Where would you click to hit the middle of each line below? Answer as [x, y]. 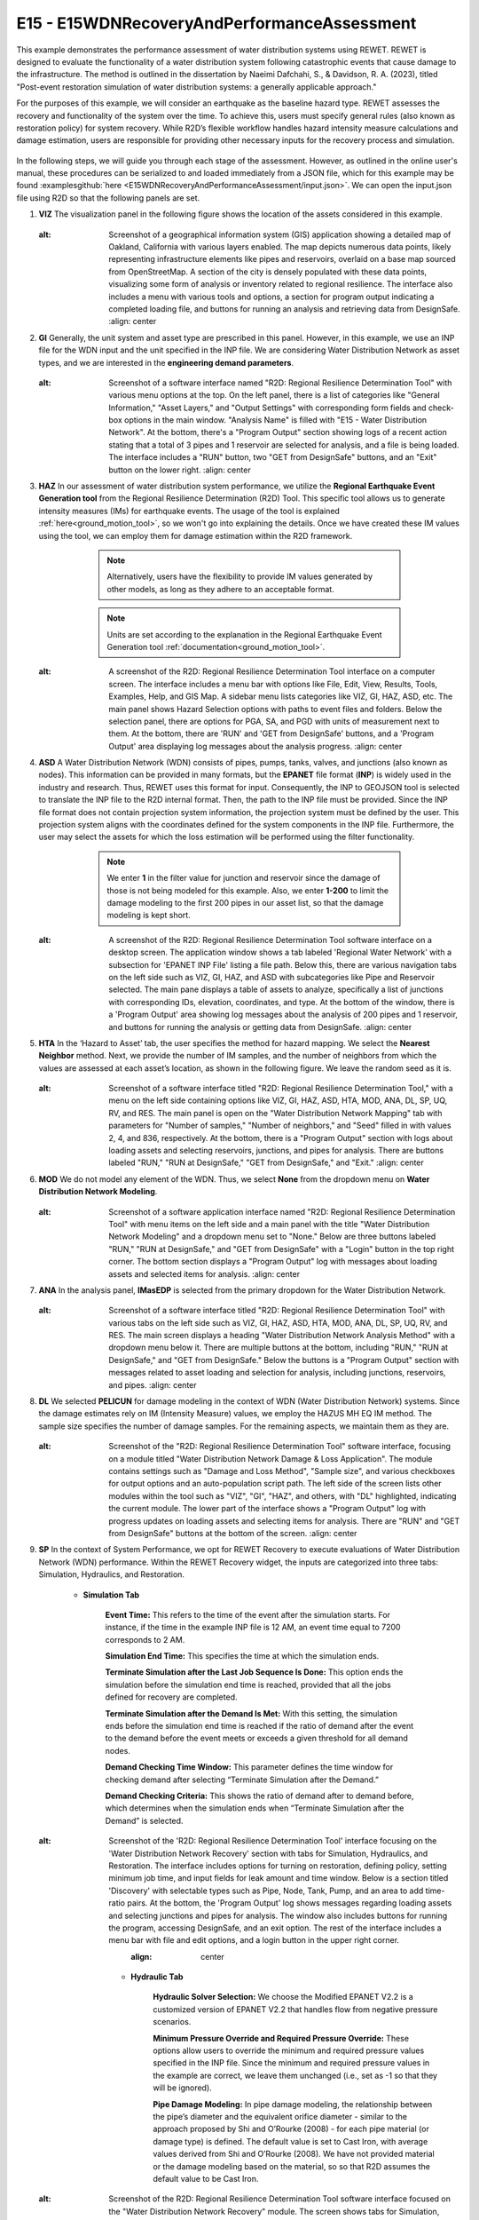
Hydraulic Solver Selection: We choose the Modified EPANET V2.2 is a [283, 1997]
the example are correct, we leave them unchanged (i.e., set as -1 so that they [295, 2075]
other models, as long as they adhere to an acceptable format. [220, 589]
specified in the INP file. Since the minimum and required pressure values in [291, 2063]
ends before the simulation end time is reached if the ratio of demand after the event [259, 1726]
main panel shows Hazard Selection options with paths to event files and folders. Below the [275, 709]
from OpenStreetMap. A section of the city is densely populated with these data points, [268, 272]
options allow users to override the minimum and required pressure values [289, 2050]
